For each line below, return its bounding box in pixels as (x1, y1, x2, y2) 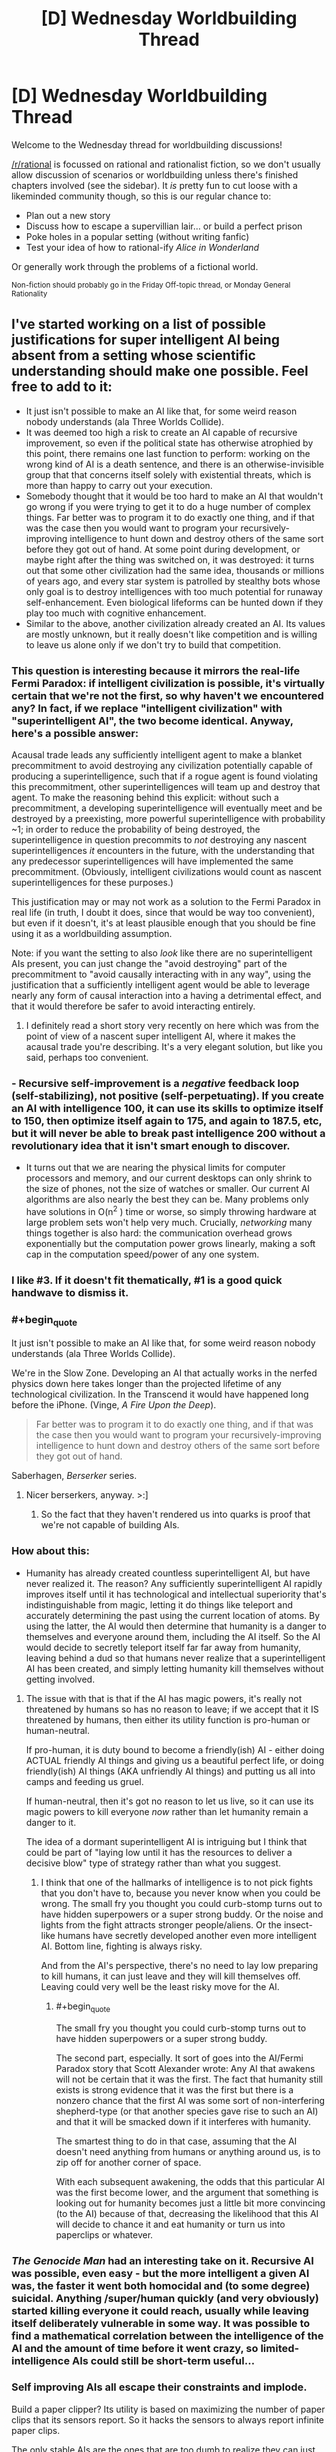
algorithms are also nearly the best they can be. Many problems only (25, 1193, 309, 1206)
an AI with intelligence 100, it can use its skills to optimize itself (11, 1101, 324, 1115)
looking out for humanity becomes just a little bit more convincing (55, 2197, 326, 2209)
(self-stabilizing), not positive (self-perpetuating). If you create (11, 1088, 324, 1102)
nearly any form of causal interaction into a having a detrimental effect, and (11, 990, 322, 1002)
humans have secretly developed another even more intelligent (57, 1929, 318, 1941)
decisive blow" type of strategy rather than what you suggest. (25, 1857, 282, 1869)
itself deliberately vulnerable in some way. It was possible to (11, 2316, 311, 2330)
